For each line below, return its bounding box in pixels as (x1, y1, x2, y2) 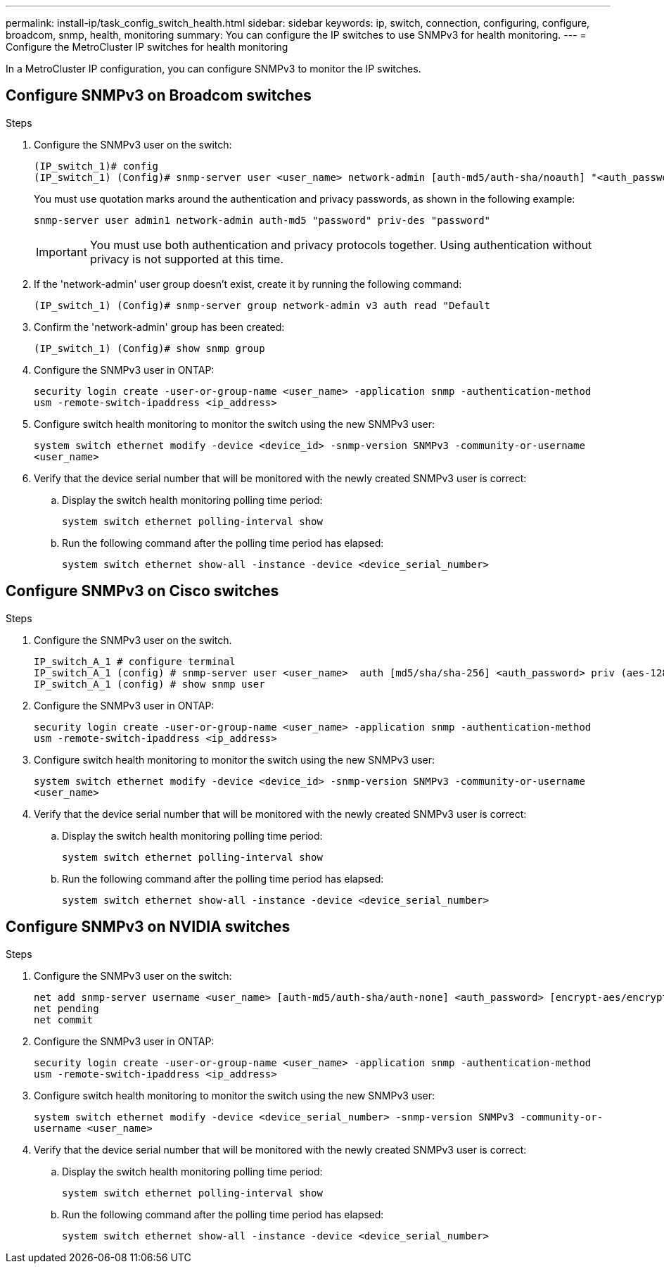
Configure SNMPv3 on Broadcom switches (6, 87, 312, 105)
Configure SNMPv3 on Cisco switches (6, 582, 279, 600)
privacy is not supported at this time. (89, 251, 284, 266)
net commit (34, 1014, 94, 1025)
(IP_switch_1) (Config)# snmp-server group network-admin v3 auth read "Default (34, 299, 491, 311)
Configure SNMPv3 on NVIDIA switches (6, 918, 290, 936)
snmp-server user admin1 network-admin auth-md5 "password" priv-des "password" (34, 214, 491, 226)
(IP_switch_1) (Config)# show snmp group (34, 342, 265, 354)
